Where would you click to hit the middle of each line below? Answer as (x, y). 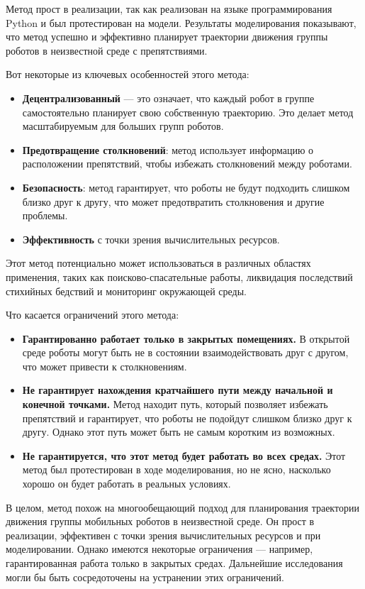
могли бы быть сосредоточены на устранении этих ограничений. (145, 577)
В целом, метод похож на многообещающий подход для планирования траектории (182, 507)
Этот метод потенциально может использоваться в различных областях (158, 263)
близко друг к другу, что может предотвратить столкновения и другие (173, 201)
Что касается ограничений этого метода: (92, 315)
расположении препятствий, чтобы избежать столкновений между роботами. (187, 164)
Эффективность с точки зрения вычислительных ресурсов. (151, 239)
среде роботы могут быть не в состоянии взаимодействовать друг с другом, (185, 352)
